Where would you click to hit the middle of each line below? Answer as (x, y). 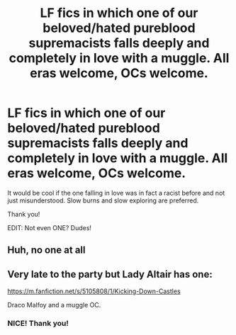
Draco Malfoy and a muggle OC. (54, 305)
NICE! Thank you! (38, 324)
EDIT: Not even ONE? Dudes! (50, 227)
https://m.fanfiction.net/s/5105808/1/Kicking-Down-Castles (94, 291)
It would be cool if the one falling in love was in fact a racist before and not (116, 193)
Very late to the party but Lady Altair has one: (110, 274)
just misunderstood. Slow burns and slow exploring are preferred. (103, 200)
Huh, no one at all (46, 250)
